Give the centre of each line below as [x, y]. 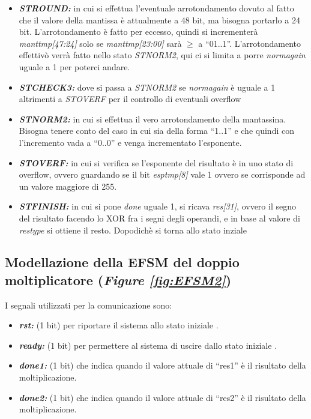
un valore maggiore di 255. [68, 186]
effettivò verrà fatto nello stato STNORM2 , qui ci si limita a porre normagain [162, 55]
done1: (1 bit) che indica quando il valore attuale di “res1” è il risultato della [162, 365]
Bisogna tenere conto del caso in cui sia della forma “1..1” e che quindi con [156, 131]
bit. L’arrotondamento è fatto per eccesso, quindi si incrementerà [138, 32]
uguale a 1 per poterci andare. [74, 66]
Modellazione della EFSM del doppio [122, 262]
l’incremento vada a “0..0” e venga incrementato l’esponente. [130, 142]
